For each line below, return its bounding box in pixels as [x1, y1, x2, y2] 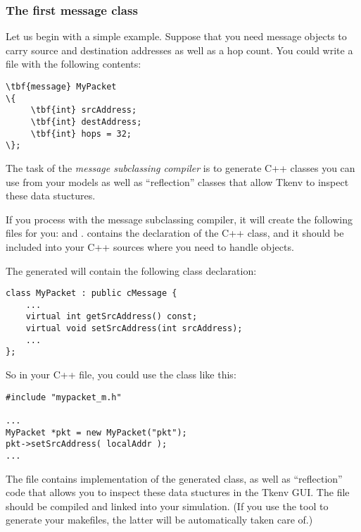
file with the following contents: [6, 56, 141, 71]
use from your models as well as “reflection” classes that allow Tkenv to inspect [6, 174, 349, 189]
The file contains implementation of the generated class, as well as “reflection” [6, 471, 343, 485]
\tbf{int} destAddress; [30, 116, 142, 127]
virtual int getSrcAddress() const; [25, 311, 198, 322]
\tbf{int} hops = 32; [30, 128, 132, 139]
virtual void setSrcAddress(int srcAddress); [25, 323, 243, 334]
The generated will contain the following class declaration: [6, 263, 257, 278]
